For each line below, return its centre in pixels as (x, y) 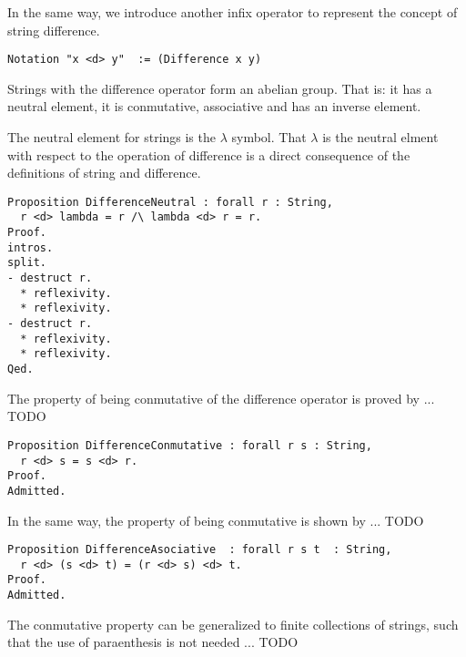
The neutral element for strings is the (111, 137)
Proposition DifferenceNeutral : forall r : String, (170, 202)
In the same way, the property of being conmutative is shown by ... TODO (216, 520)
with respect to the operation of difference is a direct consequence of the (209, 154)
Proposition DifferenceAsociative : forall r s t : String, (200, 550)
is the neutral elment (380, 137)
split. (27, 263)
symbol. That (269, 137)
